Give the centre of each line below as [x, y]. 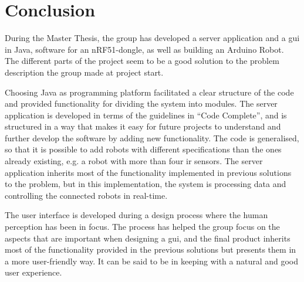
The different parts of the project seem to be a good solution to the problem [142, 61]
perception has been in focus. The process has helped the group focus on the [142, 227]
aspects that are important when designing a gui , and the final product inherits [148, 238]
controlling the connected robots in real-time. [86, 195]
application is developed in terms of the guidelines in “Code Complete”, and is [146, 115]
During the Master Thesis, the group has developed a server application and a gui [152, 38]
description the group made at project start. [84, 72]
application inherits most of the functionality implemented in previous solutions [148, 172]
